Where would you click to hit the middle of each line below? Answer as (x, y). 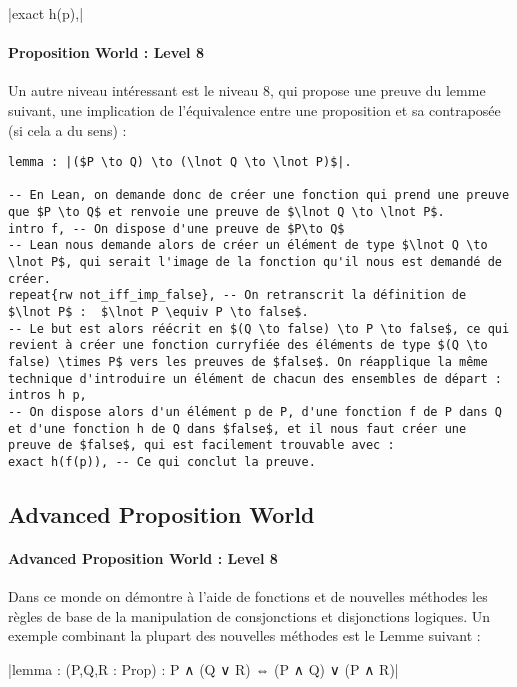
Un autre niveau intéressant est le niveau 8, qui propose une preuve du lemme (247, 90)
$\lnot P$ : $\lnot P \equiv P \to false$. (158, 312)
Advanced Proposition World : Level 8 (143, 558)
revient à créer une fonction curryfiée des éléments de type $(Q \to (248, 345)
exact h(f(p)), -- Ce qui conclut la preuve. (162, 461)
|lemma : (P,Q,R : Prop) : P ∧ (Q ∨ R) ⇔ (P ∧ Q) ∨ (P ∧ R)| (203, 669)
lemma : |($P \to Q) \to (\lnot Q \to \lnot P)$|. (180, 162)
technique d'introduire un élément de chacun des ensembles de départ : (255, 378)
